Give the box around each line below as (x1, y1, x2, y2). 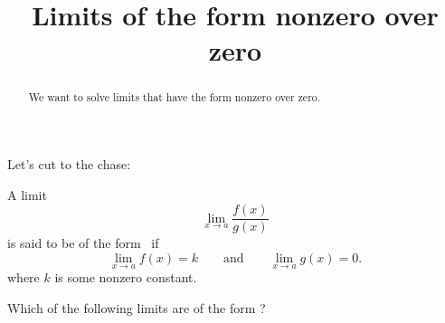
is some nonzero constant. (54, 268, 197, 287)
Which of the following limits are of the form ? (7, 298, 266, 317)
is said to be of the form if (7, 233, 159, 252)
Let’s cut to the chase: (7, 155, 131, 174)
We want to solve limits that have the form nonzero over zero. (28, 90, 321, 105)
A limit (7, 185, 47, 204)
